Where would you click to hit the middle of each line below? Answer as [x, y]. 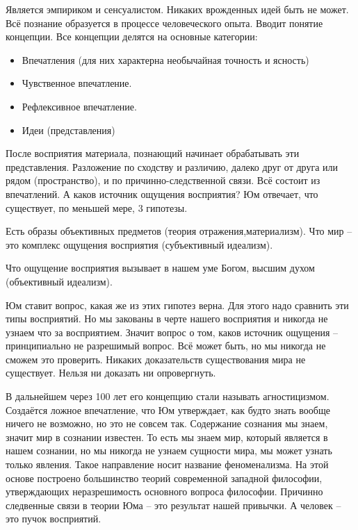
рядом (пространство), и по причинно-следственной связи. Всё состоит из [163, 180]
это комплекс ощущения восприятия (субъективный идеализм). [139, 244]
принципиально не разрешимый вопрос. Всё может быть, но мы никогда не [166, 346]
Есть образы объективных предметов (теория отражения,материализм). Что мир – [179, 231]
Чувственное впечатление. [77, 83]
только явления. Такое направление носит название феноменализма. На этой [167, 464]
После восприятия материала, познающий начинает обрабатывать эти [153, 153]
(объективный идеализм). [59, 281]
